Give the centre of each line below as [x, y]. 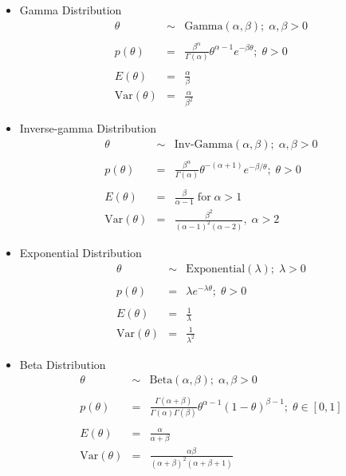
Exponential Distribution [81, 253]
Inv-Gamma [203, 144]
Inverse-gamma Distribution [88, 128]
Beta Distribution [63, 364]
